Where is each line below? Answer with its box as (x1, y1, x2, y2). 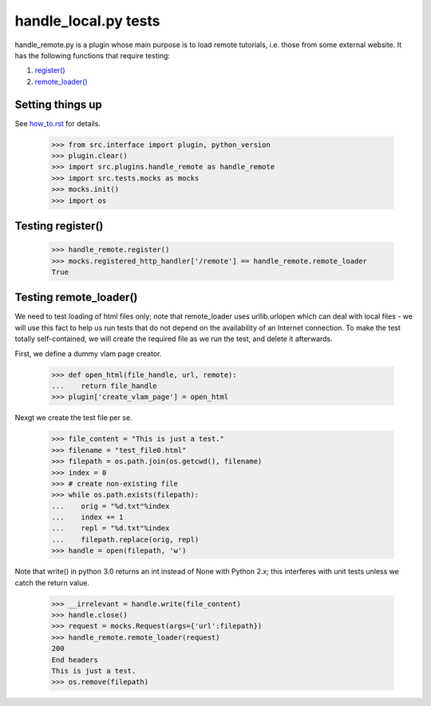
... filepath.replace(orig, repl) (51, 535, 200, 544)
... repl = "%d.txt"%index (51, 524, 170, 533)
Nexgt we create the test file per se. (14, 413, 132, 422)
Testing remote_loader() (14, 291, 138, 304)
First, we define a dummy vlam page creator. (14, 348, 162, 359)
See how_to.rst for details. (14, 118, 101, 128)
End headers (51, 655, 99, 664)
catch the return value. (14, 577, 89, 587)
